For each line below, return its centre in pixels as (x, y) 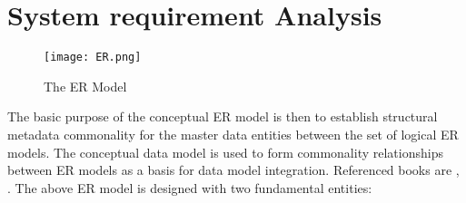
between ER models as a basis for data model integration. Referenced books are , (233, 170)
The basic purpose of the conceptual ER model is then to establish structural (223, 116)
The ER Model (85, 86)
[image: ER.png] (93, 58)
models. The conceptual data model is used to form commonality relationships (225, 152)
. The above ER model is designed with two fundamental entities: (190, 187)
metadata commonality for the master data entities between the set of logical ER (233, 134)
